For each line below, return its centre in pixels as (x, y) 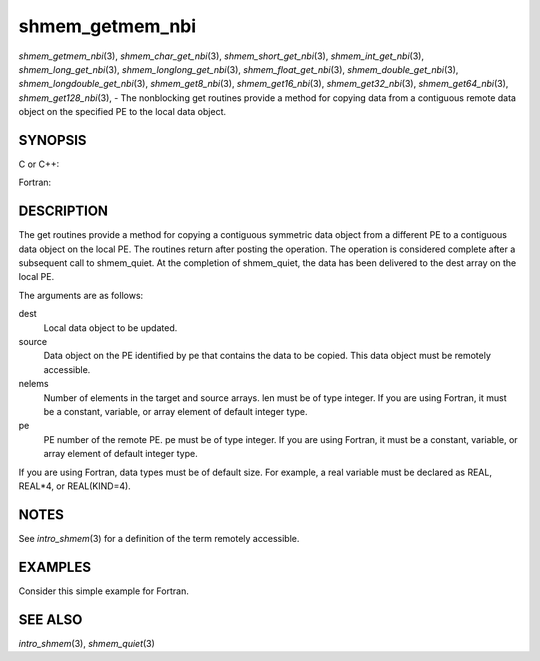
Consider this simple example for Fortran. (103, 591)
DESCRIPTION (63, 211)
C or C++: (39, 164)
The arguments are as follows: (81, 295)
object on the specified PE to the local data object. (122, 112)
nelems (33, 384)
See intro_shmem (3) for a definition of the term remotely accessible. (159, 538)
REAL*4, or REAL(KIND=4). (75, 486)
